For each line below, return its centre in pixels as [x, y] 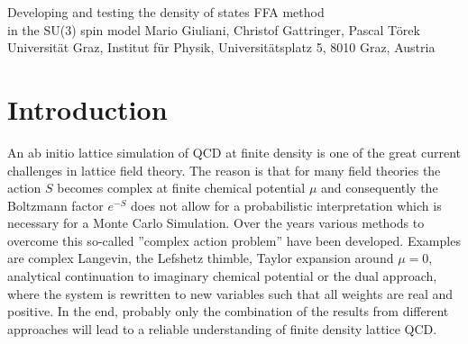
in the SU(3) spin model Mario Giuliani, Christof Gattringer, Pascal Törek [214, 29]
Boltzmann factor [55, 205]
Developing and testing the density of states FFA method [166, 12]
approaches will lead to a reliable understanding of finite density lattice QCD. [222, 328]
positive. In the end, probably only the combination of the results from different [228, 311]
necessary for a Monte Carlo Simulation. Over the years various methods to [216, 223]
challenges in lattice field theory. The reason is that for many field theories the [224, 170]
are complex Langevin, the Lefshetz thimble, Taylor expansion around [201, 258]
